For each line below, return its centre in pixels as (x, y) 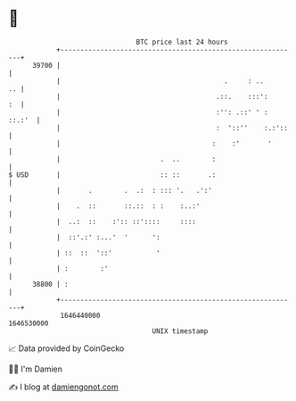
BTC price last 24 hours (182, 42)
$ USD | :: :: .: (112, 175)
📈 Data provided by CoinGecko (66, 348)
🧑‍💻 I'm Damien (36, 369)
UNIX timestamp (180, 331)
